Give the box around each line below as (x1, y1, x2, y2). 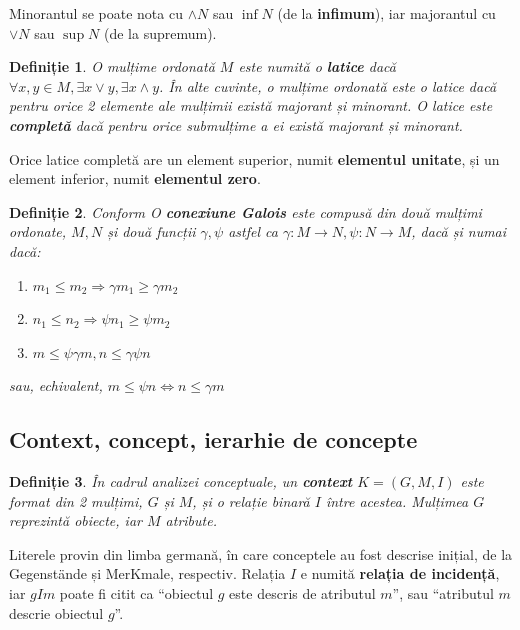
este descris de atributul (229, 583, 376, 604)
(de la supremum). (103, 22, 217, 43)
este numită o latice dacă (238, 56, 396, 77)
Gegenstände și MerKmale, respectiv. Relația (9, 563, 286, 584)
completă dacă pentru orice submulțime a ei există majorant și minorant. (9, 114, 463, 135)
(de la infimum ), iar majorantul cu (277, 3, 496, 23)
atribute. (165, 510, 217, 531)
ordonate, (9, 221, 67, 242)
